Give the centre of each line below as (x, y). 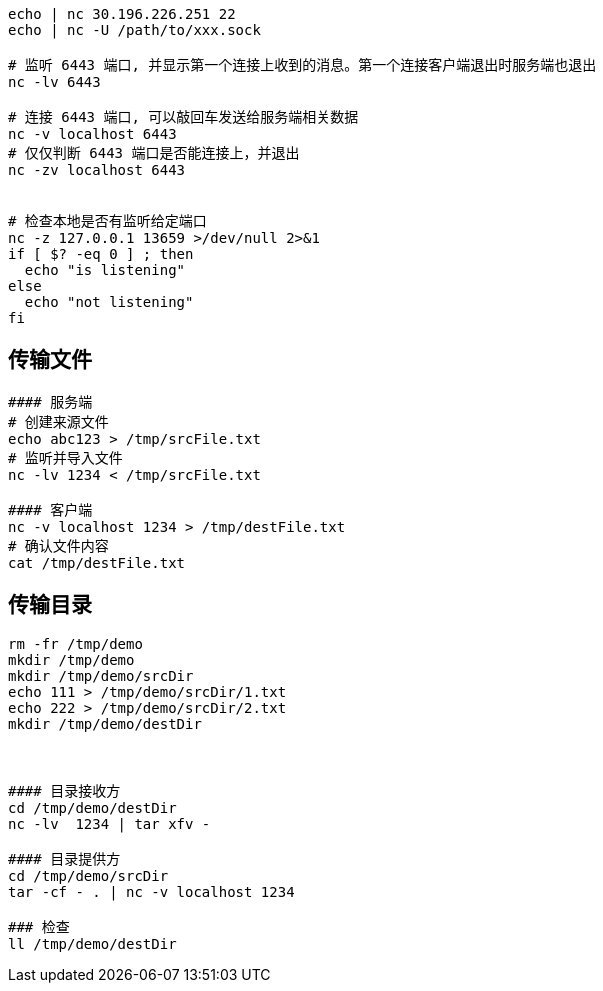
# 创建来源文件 (58, 421)
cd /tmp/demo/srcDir (88, 875)
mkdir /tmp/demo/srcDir (101, 675)
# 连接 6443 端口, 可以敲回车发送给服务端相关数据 (183, 117)
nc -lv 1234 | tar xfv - (109, 823)
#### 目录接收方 (64, 790)
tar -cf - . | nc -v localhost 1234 (151, 891)
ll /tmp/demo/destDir (92, 943)
